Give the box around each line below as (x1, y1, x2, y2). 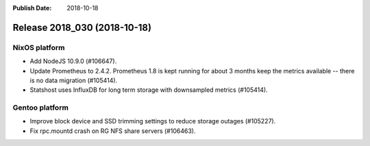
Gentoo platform (12, 103, 69, 112)
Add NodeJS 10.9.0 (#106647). (29, 57, 117, 65)
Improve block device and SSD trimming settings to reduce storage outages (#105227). (29, 117, 276, 125)
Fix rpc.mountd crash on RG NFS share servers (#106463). (29, 127, 196, 135)
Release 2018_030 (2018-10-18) (12, 21, 152, 34)
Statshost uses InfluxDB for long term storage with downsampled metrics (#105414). (29, 86, 268, 94)
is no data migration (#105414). (29, 76, 118, 84)
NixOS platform (12, 42, 65, 52)
